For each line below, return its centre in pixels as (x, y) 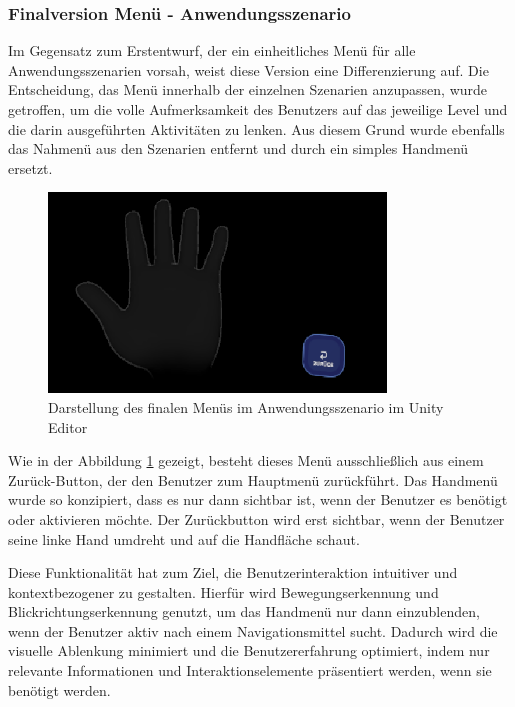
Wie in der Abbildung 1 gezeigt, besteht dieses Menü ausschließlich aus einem (246, 460)
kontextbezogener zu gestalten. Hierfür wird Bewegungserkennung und (223, 591)
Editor (68, 426)
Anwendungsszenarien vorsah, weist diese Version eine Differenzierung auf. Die (248, 69)
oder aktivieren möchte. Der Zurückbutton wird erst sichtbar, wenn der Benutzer (256, 518)
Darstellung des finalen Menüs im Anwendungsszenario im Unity (246, 406)
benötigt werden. (59, 689)
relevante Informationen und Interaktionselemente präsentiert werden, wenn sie (250, 670)
